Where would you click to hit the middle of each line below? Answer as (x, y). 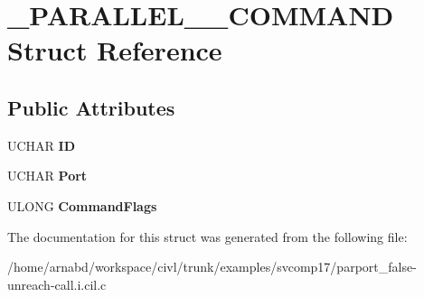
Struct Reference (115, 50)
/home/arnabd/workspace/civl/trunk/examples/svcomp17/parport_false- (212, 267)
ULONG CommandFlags (82, 205)
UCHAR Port (47, 176)
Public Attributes (91, 107)
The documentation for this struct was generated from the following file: (207, 236)
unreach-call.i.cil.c (57, 284)
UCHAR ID (42, 145)
